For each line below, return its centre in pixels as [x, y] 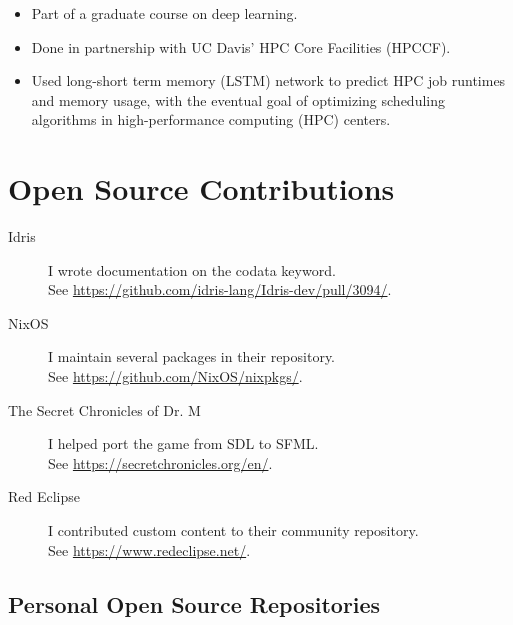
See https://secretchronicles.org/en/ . [160, 462]
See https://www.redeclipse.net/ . [149, 549]
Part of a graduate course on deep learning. [164, 13]
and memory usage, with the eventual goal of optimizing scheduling [238, 99]
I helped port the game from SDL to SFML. [183, 443]
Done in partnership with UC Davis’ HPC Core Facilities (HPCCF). [241, 46]
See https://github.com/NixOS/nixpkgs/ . [175, 376]
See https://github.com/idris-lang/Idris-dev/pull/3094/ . [220, 289]
